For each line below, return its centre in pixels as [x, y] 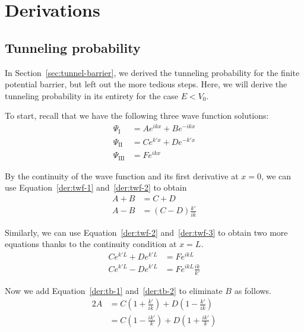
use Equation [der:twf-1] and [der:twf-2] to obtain [96, 187]
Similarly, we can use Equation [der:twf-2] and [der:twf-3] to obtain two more [146, 232]
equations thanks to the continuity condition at [91, 244]
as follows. [253, 290]
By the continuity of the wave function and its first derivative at [122, 176]
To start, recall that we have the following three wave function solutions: [137, 116]
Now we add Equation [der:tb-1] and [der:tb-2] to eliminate [114, 290]
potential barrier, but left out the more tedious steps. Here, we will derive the [146, 84]
